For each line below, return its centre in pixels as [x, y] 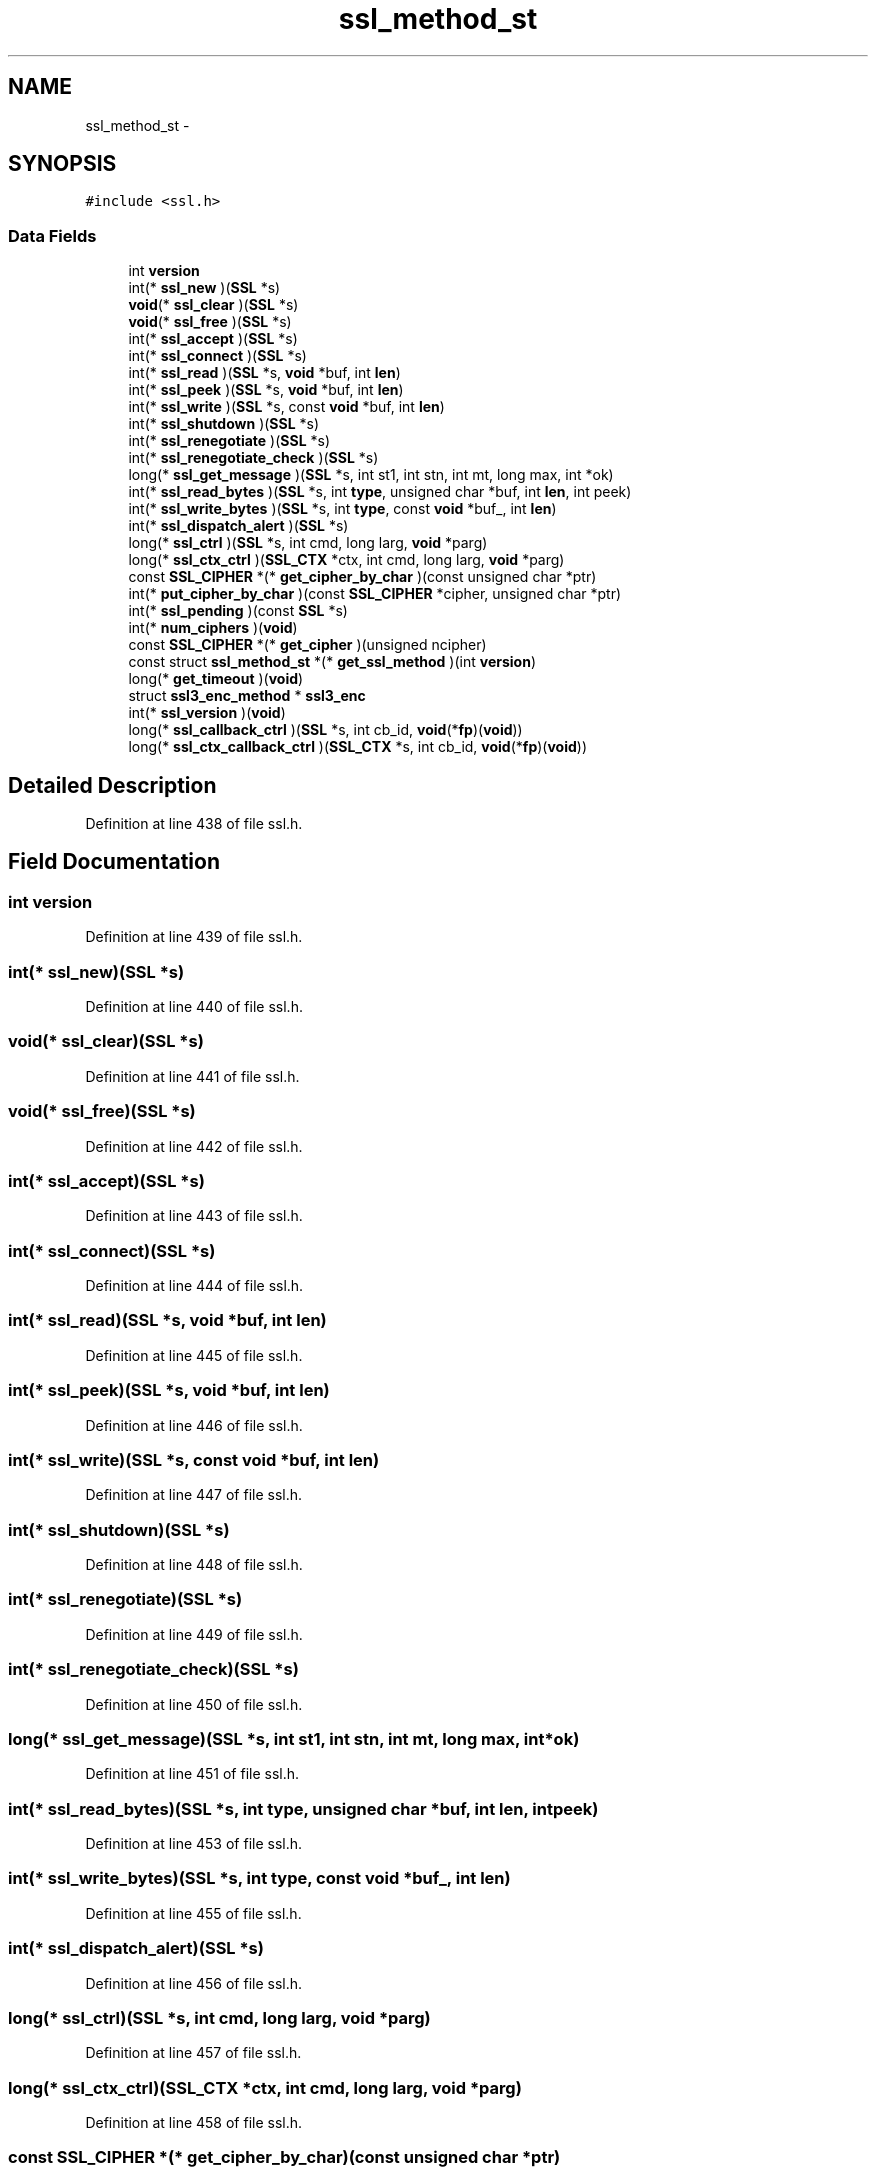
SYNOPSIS [62, 164]
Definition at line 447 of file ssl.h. [194, 1495]
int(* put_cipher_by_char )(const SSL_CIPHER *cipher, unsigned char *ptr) [375, 594]
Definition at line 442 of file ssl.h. [194, 1146]
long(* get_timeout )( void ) [216, 679]
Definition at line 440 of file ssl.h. [194, 1006]
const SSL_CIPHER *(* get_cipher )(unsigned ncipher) [307, 645]
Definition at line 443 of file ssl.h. [194, 1216]
